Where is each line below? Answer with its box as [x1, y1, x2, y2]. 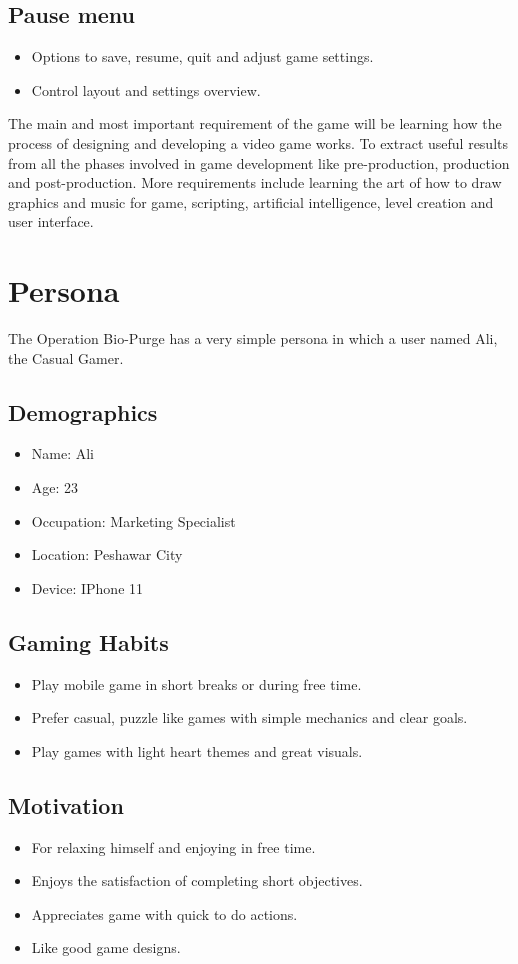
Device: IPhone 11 [31, 577, 144, 598]
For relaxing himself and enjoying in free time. [31, 836, 316, 857]
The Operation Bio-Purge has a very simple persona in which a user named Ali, [8, 328, 498, 349]
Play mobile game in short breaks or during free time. [31, 673, 362, 694]
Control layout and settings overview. [31, 79, 261, 100]
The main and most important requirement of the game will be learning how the [8, 113, 502, 134]
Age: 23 [31, 477, 79, 498]
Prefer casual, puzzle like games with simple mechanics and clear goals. [31, 707, 468, 728]
